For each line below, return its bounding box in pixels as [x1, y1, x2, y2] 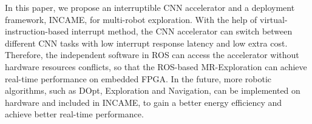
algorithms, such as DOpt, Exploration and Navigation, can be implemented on [5, 84, 300, 97]
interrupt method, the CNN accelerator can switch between [71, 25, 293, 38]
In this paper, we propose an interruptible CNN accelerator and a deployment [5, 1, 295, 13]
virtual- [260, 13, 288, 25]
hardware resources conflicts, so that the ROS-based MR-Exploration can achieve [5, 60, 307, 73]
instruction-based [5, 25, 69, 38]
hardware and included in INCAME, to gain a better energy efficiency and [5, 96, 282, 108]
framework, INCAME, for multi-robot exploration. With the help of [5, 13, 257, 25]
